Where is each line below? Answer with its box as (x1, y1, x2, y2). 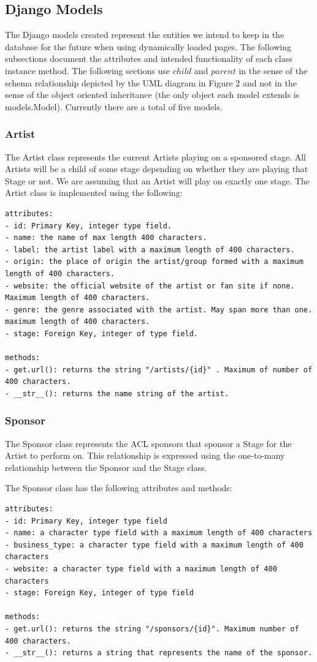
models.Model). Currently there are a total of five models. (5, 100, 223, 113)
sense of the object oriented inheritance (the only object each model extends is (5, 88, 300, 101)
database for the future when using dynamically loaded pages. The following (5, 40, 292, 53)
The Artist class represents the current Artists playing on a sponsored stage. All (5, 150, 307, 163)
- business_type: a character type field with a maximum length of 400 (5, 540, 304, 549)
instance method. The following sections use (5, 64, 170, 77)
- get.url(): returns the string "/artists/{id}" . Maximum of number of (5, 365, 313, 374)
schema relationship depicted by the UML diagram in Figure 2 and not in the (5, 76, 297, 89)
